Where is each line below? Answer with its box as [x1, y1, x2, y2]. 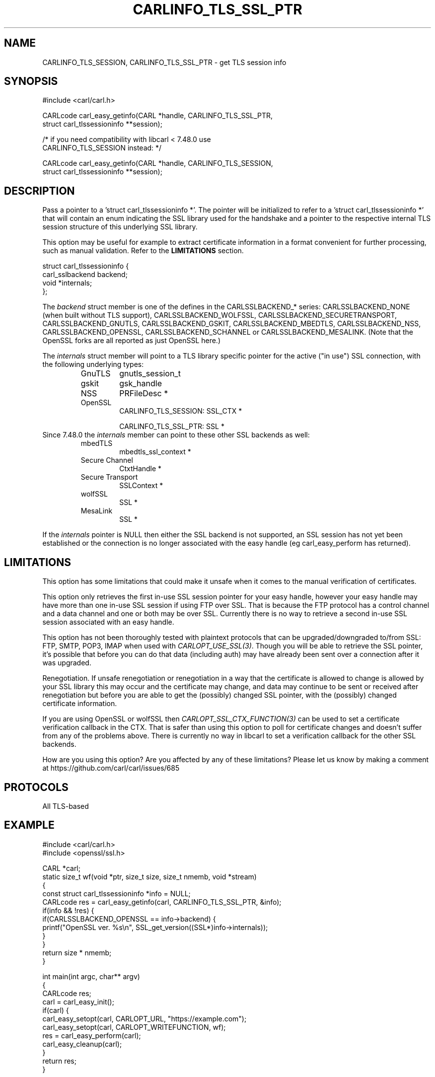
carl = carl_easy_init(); [42, 997, 114, 1006]
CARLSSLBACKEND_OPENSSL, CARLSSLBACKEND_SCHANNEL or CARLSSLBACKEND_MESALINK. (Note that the [42, 328, 414, 337]
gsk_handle [119, 378, 162, 389]
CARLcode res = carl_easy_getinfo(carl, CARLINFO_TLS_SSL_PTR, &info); [42, 897, 282, 906]
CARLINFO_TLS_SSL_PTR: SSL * [119, 422, 224, 431]
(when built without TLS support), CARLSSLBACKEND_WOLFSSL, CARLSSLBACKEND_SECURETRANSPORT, [42, 311, 397, 320]
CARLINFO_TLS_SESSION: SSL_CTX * [119, 407, 242, 416]
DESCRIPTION [4, 184, 75, 197]
